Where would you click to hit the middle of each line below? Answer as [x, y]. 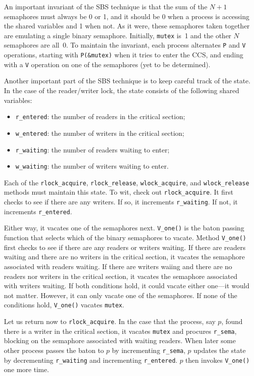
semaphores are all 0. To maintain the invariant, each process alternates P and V [125, 45]
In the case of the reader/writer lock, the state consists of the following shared [122, 90]
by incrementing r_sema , [149, 350]
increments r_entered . [38, 211]
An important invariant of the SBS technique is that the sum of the [106, 6]
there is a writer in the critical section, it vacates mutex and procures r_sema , [120, 331]
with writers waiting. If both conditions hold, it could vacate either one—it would [127, 286]
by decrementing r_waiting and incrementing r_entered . [91, 360]
